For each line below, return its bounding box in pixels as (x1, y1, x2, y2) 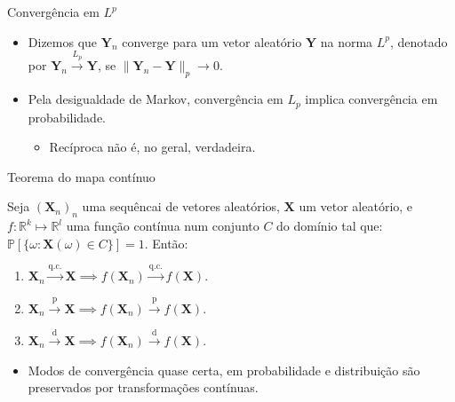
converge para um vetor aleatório (122, 32, 302, 51)
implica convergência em (305, 90, 438, 108)
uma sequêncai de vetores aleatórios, (82, 197, 280, 216)
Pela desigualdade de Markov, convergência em (28, 90, 283, 108)
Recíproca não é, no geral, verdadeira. (49, 138, 256, 156)
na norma (320, 32, 373, 51)
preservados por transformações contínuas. (28, 378, 259, 397)
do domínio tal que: (276, 217, 383, 235)
